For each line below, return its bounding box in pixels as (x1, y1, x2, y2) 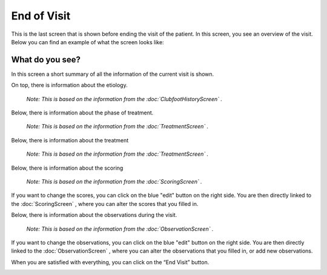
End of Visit (11, 9, 71, 22)
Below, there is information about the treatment (11, 136, 129, 144)
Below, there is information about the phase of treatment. (11, 109, 154, 116)
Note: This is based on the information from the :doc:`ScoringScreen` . (26, 177, 202, 185)
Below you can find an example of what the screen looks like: (11, 38, 164, 45)
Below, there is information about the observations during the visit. (11, 211, 177, 219)
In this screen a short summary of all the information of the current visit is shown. (11, 70, 214, 78)
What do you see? (11, 55, 81, 65)
